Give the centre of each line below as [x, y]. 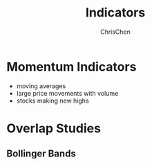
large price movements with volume [67, 93]
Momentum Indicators [72, 66]
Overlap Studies [54, 128]
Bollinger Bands [41, 154]
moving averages [41, 86]
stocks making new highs [53, 101]
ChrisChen [115, 32]
